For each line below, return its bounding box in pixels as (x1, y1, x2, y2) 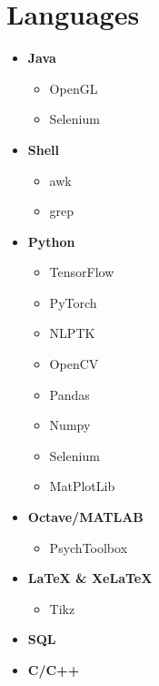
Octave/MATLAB (27, 507, 144, 527)
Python (27, 231, 75, 251)
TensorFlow (49, 262, 114, 282)
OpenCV (49, 354, 99, 374)
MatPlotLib (49, 476, 115, 496)
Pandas (49, 384, 90, 404)
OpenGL (49, 78, 98, 97)
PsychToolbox (49, 538, 128, 557)
